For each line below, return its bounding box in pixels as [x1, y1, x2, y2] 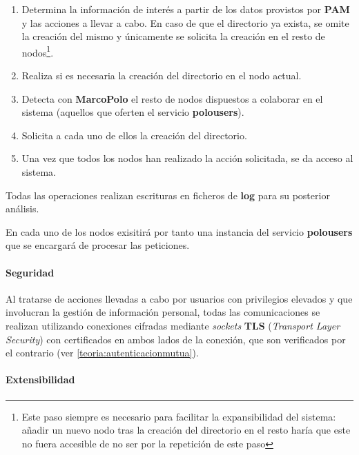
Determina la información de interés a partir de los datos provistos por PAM [21, 2, 350, 16]
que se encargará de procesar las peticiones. [6, 238, 190, 252]
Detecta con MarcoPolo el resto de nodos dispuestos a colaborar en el [21, 91, 323, 105]
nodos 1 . [21, 43, 54, 59]
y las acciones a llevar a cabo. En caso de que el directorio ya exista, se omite [21, 15, 349, 30]
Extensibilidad [6, 372, 75, 387]
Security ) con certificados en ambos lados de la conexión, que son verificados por [6, 332, 346, 346]
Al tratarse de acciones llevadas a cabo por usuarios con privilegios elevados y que [6, 291, 353, 305]
